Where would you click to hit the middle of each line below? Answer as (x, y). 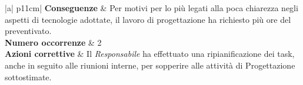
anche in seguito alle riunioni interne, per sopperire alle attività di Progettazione (150, 65)
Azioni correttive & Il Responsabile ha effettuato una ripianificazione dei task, (150, 54)
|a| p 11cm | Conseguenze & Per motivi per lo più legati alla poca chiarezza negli (151, 8)
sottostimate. (28, 76)
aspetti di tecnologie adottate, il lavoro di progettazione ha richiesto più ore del (148, 19)
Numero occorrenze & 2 (53, 42)
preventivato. (28, 31)
